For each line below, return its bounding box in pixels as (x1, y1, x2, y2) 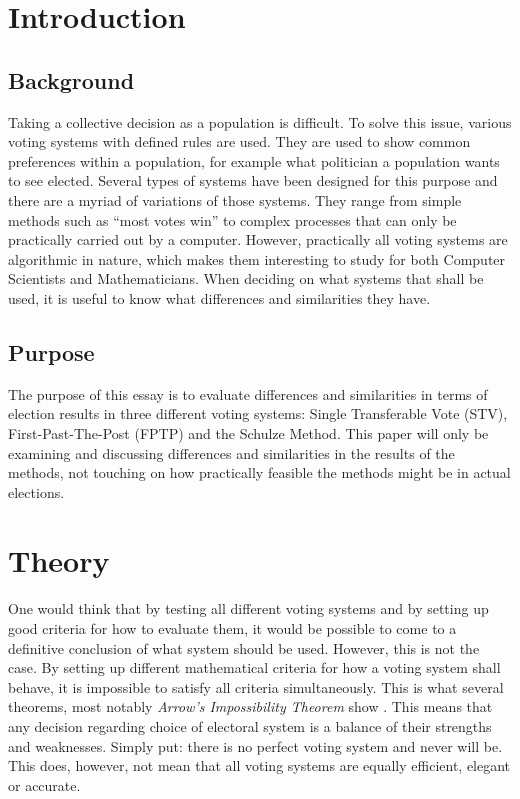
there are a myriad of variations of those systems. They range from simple (8, 189, 462, 210)
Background (8, 64, 135, 95)
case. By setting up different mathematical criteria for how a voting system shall (8, 657, 501, 678)
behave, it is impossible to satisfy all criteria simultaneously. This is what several (8, 676, 504, 697)
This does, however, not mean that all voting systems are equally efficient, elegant (8, 755, 511, 776)
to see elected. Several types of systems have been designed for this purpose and (8, 170, 498, 191)
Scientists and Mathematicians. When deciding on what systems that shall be (8, 268, 484, 289)
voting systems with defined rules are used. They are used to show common (8, 131, 471, 152)
